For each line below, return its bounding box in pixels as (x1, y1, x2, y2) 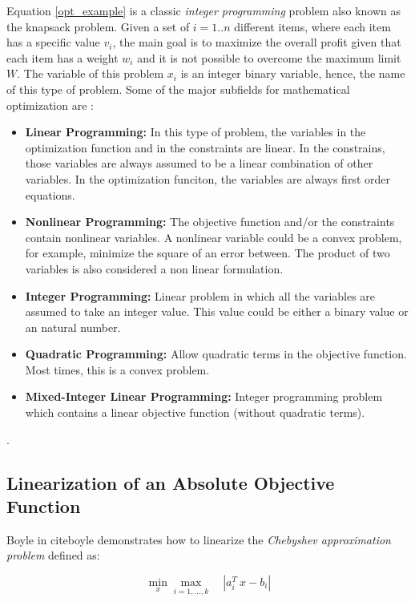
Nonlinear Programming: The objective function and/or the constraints (25, 213, 395, 230)
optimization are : (6, 96, 94, 113)
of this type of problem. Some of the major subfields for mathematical (6, 80, 350, 97)
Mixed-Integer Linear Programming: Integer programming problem (25, 388, 383, 405)
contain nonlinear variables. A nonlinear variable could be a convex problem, (25, 228, 402, 245)
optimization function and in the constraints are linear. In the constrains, (25, 139, 385, 156)
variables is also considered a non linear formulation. (25, 260, 284, 277)
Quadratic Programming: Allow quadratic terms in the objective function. (25, 345, 407, 362)
